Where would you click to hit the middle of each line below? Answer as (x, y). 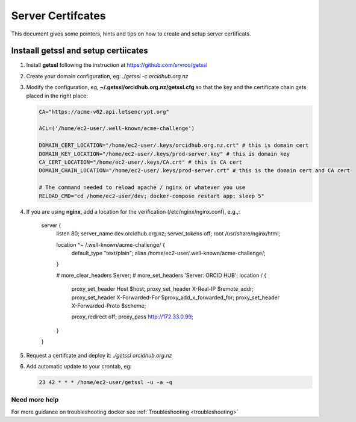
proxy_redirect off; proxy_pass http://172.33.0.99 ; (133, 317)
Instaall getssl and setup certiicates (80, 51)
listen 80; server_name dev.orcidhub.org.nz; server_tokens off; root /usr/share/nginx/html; (168, 234)
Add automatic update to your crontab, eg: (79, 366)
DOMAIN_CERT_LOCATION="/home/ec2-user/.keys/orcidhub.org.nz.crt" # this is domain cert (174, 145)
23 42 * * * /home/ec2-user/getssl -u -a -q (106, 382)
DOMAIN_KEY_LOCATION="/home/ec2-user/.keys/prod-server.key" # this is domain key (164, 154)
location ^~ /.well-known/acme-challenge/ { (111, 244)
